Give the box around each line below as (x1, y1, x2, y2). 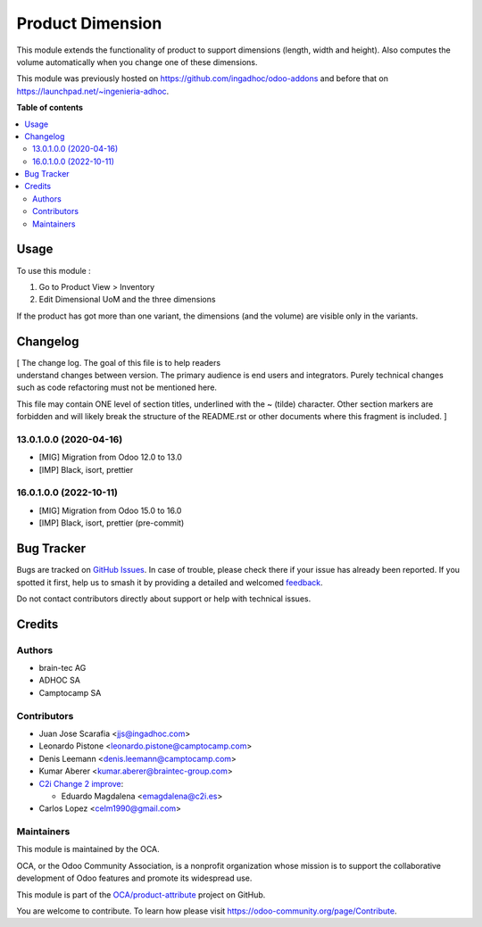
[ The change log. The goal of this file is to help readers (16, 357, 221, 368)
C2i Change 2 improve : (38, 778, 124, 789)
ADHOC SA (38, 675, 80, 686)
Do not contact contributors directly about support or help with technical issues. (16, 593, 312, 604)
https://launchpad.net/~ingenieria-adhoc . (16, 86, 170, 96)
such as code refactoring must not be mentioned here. (16, 382, 218, 393)
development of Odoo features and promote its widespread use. (16, 873, 253, 883)
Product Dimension (16, 13, 162, 33)
